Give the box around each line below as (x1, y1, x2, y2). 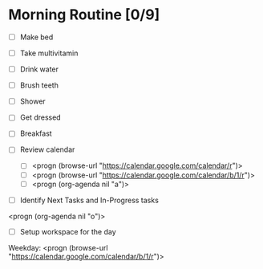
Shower (19, 96, 46, 106)
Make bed (19, 32, 54, 42)
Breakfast (19, 128, 52, 138)
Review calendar (19, 145, 75, 154)
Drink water (19, 64, 59, 74)
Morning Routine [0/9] (8, 6, 160, 24)
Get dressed (19, 112, 62, 122)
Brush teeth (19, 80, 59, 90)
